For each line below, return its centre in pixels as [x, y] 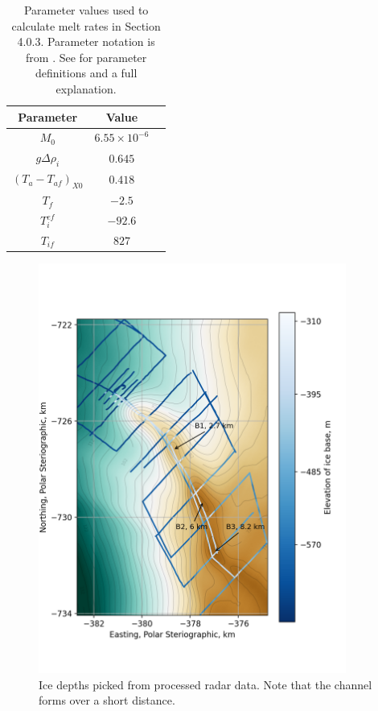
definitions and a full [86, 73]
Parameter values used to [86, 10]
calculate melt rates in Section [86, 25]
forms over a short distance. [107, 700]
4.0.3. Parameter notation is [86, 41]
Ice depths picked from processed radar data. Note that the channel [205, 684]
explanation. [86, 88]
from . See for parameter [86, 57]
